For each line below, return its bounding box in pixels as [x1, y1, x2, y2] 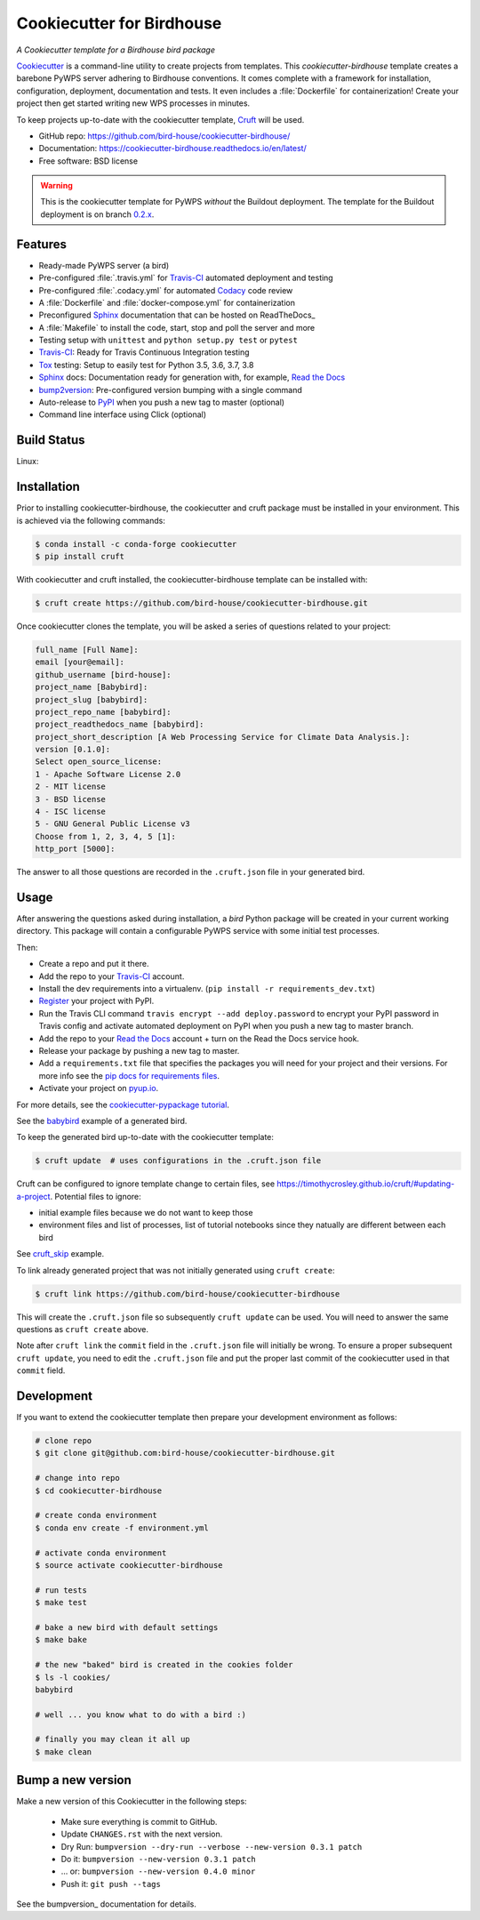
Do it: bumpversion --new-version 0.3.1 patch [60, 1853, 257, 1864]
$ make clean [35, 1747, 92, 1756]
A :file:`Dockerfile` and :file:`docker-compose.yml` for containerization [38, 297, 295, 308]
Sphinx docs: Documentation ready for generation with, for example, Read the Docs [38, 372, 346, 382]
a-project [16, 1191, 51, 1201]
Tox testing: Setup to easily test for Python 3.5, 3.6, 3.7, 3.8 [38, 359, 254, 370]
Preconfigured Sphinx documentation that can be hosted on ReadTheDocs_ [38, 309, 316, 320]
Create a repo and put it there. [38, 959, 150, 969]
